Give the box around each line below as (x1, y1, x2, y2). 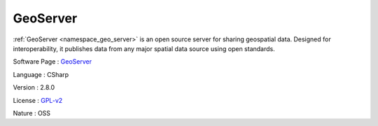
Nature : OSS (13, 108, 51, 117)
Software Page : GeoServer (13, 57, 92, 66)
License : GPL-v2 (13, 96, 63, 104)
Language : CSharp (13, 70, 69, 78)
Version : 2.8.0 (13, 83, 55, 92)
